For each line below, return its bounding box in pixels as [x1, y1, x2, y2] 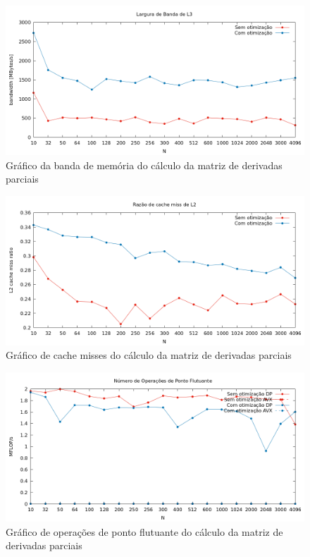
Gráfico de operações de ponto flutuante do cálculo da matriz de [6, 524, 283, 539]
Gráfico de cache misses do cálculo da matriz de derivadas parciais [6, 348, 292, 362]
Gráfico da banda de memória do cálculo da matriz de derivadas [6, 157, 283, 172]
